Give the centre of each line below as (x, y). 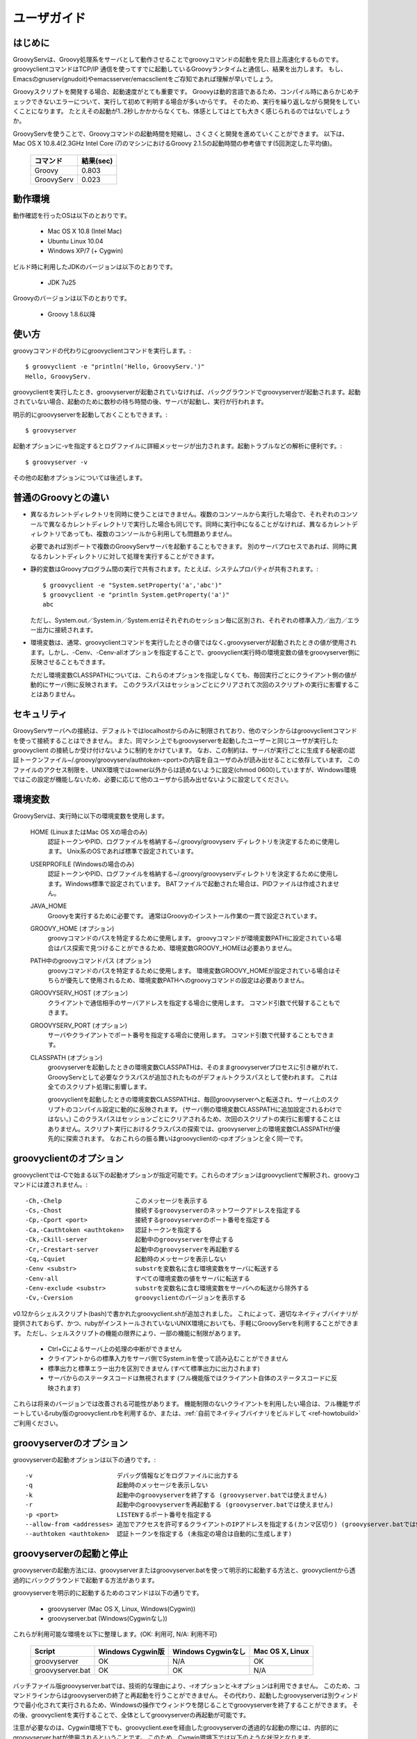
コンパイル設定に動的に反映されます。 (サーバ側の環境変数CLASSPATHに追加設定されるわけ (204, 1109)
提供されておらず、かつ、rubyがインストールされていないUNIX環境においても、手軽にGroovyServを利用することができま (186, 1323)
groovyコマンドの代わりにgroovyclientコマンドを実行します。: (102, 351)
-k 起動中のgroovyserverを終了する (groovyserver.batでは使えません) (177, 1495)
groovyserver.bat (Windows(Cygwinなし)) (108, 1618)
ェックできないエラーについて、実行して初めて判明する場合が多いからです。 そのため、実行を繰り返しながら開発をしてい (187, 102)
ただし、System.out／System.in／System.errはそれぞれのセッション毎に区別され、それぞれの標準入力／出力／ (189, 620)
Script (45, 1651)
